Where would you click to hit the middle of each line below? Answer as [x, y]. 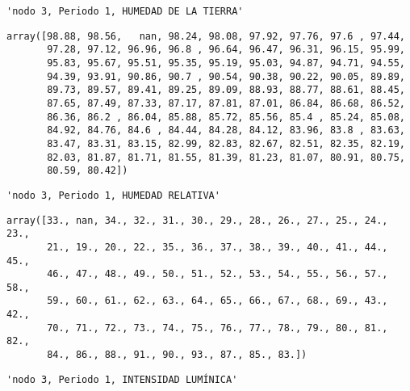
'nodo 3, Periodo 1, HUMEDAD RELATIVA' [113, 195]
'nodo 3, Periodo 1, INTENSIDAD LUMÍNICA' [122, 379]
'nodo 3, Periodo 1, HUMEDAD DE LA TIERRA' [125, 11]
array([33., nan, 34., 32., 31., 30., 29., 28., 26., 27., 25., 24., [197, 220]
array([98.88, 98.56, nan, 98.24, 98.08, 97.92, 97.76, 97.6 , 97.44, [206, 36]
